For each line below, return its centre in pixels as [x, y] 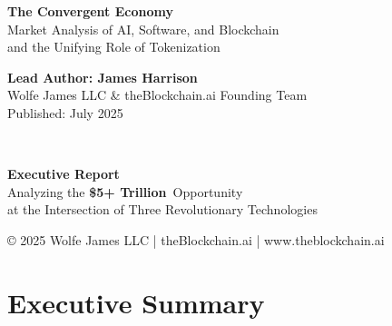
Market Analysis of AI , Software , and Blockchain [143, 29]
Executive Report [64, 174]
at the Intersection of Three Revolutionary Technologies [162, 209]
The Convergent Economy [90, 11]
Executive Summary [136, 302]
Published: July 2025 [65, 112]
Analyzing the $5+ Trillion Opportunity [125, 191]
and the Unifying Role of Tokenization [114, 47]
